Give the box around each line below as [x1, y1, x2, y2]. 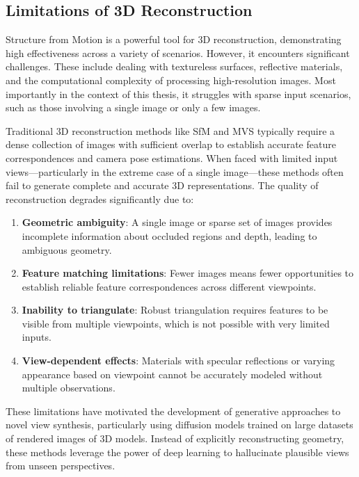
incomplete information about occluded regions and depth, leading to [22, 228, 317, 243]
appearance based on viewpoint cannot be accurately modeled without [22, 366, 323, 381]
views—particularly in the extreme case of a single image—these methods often [6, 164, 344, 179]
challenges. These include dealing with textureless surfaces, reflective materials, [6, 59, 343, 74]
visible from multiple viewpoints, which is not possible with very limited [22, 316, 330, 330]
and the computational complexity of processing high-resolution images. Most [6, 72, 336, 87]
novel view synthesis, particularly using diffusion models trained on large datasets [6, 417, 353, 432]
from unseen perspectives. [6, 458, 115, 473]
